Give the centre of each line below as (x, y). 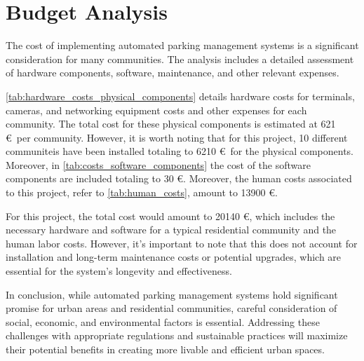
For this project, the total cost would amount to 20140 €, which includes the (170, 216)
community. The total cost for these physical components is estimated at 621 (171, 124)
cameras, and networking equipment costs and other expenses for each (156, 110)
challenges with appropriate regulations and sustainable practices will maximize (177, 335)
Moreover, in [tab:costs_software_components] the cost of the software (158, 164)
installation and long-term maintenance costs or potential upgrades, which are (174, 257)
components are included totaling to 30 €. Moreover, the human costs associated (179, 178)
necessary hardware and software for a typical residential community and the (171, 230)
